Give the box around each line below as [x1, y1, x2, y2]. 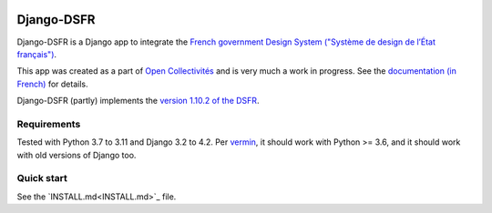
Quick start [16, 172, 68, 185]
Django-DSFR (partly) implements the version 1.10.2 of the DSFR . [16, 96, 260, 106]
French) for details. [16, 78, 88, 89]
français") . [16, 48, 57, 59]
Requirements [16, 117, 81, 130]
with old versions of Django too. [16, 149, 137, 160]
